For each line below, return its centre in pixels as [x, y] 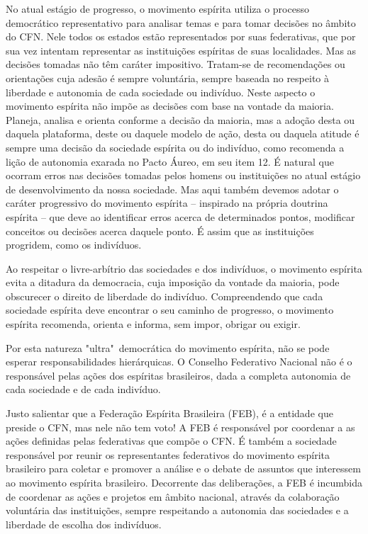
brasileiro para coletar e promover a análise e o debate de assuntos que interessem [183, 468]
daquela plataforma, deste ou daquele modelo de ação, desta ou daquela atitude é [183, 133]
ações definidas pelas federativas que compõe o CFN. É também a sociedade [171, 441]
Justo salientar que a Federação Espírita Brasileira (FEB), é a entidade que [169, 413]
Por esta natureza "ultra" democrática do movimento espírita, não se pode [168, 347]
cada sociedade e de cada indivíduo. [83, 389]
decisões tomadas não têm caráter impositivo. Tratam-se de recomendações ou [175, 64]
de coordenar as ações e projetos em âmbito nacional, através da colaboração [173, 496]
